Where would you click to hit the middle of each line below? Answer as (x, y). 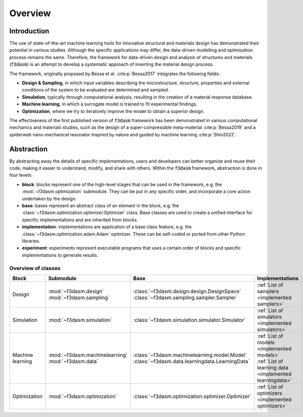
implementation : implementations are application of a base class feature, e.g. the (107, 227)
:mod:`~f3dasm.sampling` (79, 297)
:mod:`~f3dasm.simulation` (80, 320)
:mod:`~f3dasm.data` (73, 361)
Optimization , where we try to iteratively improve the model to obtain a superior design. (113, 111)
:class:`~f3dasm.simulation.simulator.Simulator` (189, 320)
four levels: (21, 175)
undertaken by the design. (49, 198)
